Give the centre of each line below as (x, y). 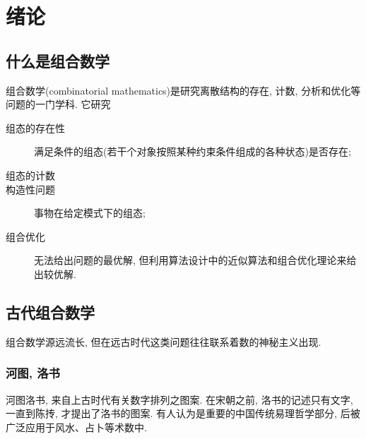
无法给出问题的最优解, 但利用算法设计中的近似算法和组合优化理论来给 (195, 260)
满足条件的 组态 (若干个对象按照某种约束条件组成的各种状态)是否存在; (193, 151)
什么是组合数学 (58, 60)
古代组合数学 (50, 312)
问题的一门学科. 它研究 (58, 104)
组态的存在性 (35, 127)
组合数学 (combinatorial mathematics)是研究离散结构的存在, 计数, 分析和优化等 (183, 90)
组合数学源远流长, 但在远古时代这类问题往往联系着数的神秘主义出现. (164, 341)
